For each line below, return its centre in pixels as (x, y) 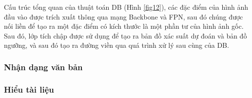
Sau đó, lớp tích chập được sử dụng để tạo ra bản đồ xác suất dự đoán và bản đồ (126, 35)
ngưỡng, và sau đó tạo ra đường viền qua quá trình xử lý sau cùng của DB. (116, 45)
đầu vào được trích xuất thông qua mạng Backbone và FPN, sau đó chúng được (124, 16)
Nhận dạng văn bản (43, 67)
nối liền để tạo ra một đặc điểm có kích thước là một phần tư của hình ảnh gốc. (124, 26)
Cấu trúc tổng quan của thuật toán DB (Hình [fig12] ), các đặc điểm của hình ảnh (126, 7)
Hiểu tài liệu (29, 89)
